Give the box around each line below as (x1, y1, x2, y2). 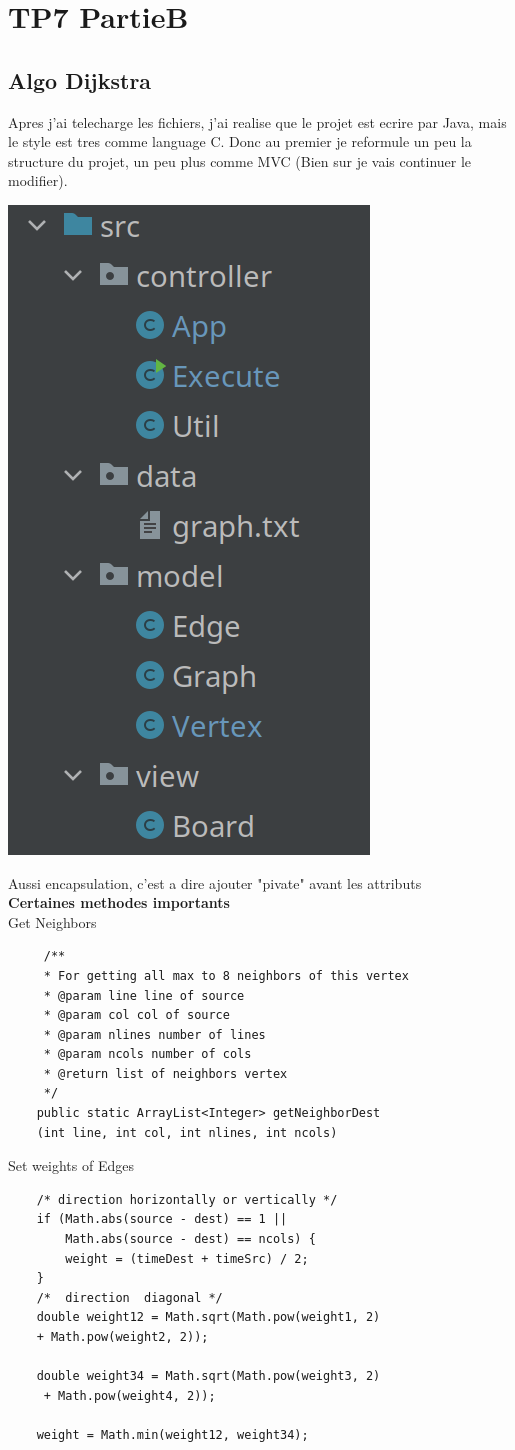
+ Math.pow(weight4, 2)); (43, 1388, 216, 1403)
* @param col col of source (43, 1008, 230, 1023)
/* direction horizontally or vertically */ (36, 1192, 338, 1207)
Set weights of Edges (8, 1155, 134, 1176)
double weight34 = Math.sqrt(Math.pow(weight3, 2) (36, 1369, 381, 1384)
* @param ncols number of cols (43, 1047, 252, 1062)
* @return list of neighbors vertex (43, 1066, 288, 1081)
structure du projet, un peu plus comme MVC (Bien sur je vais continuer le (8, 150, 472, 171)
